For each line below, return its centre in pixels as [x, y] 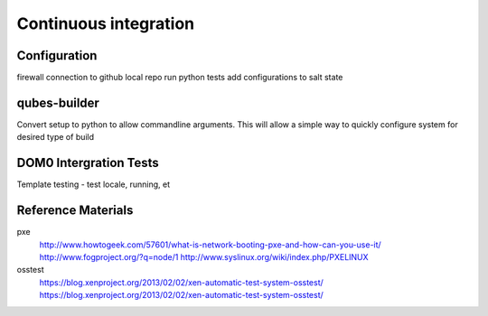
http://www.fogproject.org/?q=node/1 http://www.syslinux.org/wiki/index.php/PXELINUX [204, 256]
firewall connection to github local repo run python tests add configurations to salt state [180, 78]
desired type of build [56, 137]
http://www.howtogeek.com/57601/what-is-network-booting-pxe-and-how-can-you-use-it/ [210, 245]
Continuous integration [106, 23]
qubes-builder [58, 102]
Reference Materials [75, 211]
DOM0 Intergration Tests [88, 163]
